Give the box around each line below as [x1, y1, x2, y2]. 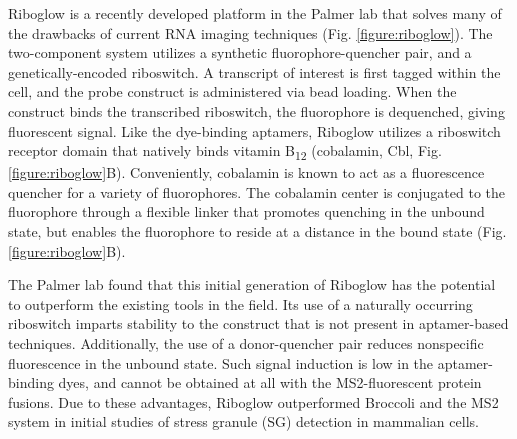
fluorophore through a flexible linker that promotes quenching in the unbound [8, 201, 485, 222]
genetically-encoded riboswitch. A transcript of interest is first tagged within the [8, 61, 501, 82]
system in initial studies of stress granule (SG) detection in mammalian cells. [8, 411, 479, 432]
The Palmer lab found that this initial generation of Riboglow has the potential [8, 274, 496, 295]
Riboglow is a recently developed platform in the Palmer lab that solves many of [8, 3, 502, 23]
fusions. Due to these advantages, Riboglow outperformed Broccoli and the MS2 [8, 391, 499, 412]
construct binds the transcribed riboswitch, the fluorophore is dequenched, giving [8, 100, 505, 121]
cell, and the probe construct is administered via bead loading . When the [8, 81, 457, 102]
